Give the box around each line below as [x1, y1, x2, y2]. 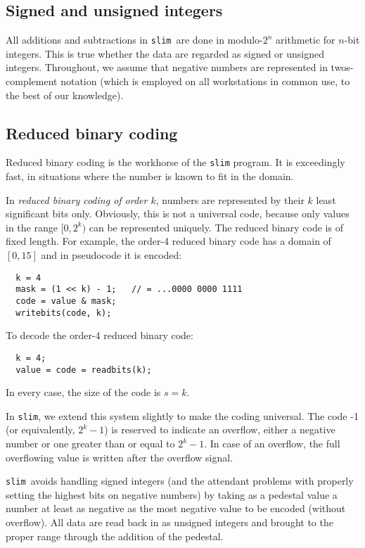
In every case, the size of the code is [6, 385, 161, 400]
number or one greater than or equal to [6, 436, 175, 451]
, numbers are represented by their [155, 192, 305, 207]
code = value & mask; [15, 295, 117, 306]
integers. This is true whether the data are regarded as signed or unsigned [6, 46, 324, 60]
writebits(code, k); [15, 307, 112, 318]
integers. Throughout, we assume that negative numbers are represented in [6, 60, 328, 75]
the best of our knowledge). [6, 87, 124, 102]
